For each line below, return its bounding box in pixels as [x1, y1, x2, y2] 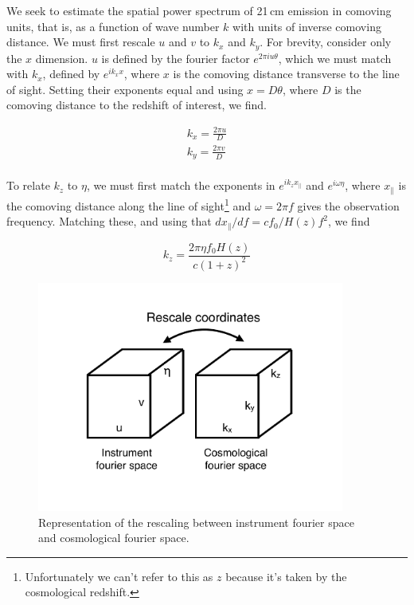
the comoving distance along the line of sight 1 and [6, 194, 252, 214]
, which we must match [278, 49, 392, 66]
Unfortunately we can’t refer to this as [25, 568, 213, 584]
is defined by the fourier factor [101, 49, 250, 66]
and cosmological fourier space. [38, 529, 189, 546]
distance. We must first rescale [6, 33, 155, 50]
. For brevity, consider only [260, 33, 392, 50]
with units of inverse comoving [232, 18, 381, 34]
